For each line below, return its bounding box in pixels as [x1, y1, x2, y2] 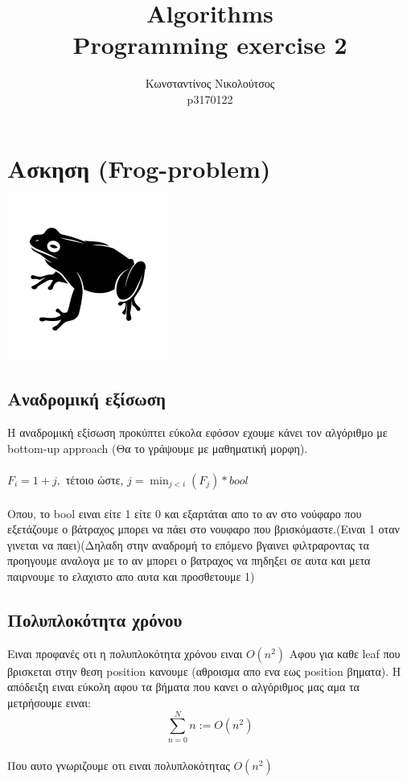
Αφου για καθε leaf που [289, 644, 401, 661]
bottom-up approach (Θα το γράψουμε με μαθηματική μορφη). [7, 439, 308, 456]
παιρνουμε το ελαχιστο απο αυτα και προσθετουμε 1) [7, 567, 255, 584]
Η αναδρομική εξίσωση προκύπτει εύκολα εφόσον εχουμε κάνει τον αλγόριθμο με [7, 424, 388, 441]
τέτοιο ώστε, [65, 471, 124, 488]
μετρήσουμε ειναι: [7, 694, 91, 710]
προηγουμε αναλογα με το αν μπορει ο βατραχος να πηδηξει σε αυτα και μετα [7, 552, 371, 569]
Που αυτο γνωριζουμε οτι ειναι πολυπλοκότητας [7, 757, 230, 774]
